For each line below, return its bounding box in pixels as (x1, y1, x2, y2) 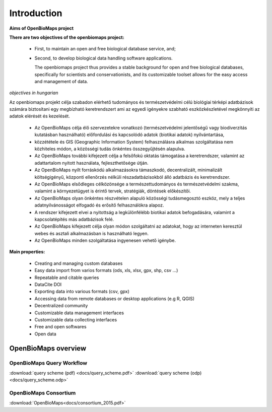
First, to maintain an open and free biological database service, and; (34, 46, 176, 52)
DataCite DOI (34, 282, 62, 288)
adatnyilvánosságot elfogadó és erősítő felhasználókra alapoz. (34, 202, 164, 209)
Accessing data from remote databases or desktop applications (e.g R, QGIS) (34, 295, 195, 302)
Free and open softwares (34, 324, 87, 330)
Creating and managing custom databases (34, 260, 123, 266)
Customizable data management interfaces (34, 310, 124, 316)
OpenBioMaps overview (9, 344, 87, 353)
